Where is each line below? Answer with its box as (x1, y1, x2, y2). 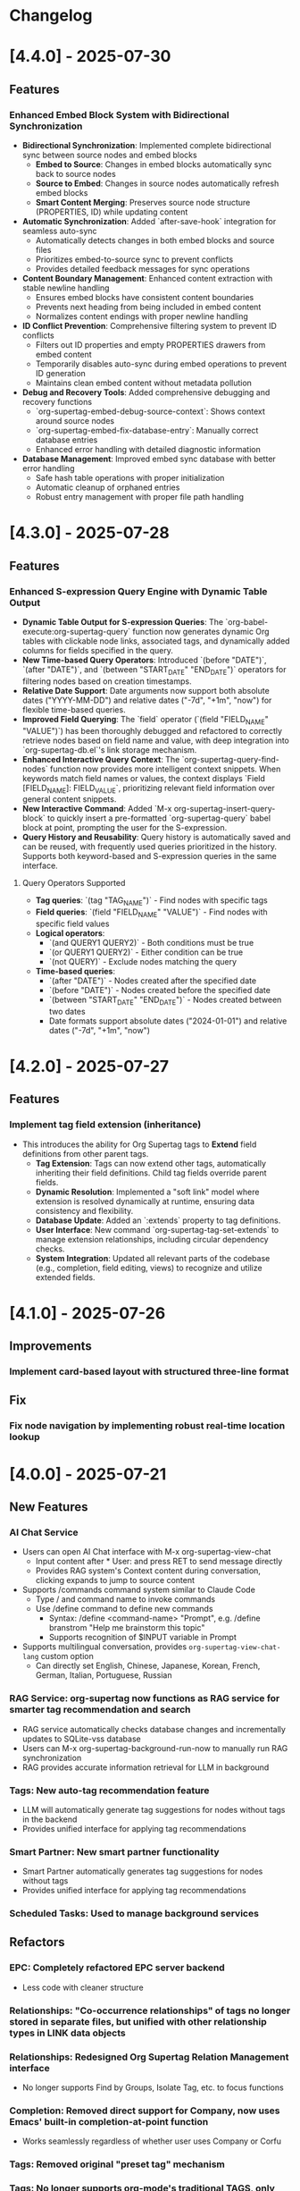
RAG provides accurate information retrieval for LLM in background (21, 1762, 270, 1773)
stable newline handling (21, 282, 110, 293)
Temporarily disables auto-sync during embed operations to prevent (35, 358, 287, 369)
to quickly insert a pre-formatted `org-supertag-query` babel (47, 813, 271, 823)
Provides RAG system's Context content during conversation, (35, 1565, 262, 1576)
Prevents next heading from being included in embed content (35, 301, 262, 313)
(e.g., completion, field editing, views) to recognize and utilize (35, 1262, 262, 1273)
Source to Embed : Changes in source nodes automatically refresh (35, 178, 279, 189)
